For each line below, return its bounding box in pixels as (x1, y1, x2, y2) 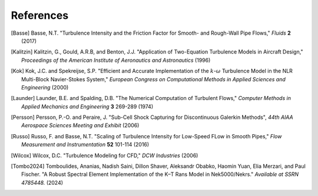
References (11, 9, 69, 22)
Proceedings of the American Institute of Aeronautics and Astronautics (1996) (21, 57, 211, 64)
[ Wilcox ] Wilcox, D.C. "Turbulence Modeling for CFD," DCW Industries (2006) (11, 152, 198, 159)
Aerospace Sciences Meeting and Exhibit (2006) (21, 122, 140, 129)
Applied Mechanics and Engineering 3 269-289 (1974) (21, 103, 153, 110)
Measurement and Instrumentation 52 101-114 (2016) (21, 141, 150, 148)
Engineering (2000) (21, 84, 69, 91)
